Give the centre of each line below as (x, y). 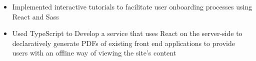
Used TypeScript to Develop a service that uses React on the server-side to (127, 33)
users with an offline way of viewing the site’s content (94, 53)
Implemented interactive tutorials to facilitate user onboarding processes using (132, 6)
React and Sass (35, 16)
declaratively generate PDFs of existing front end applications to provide (123, 43)
